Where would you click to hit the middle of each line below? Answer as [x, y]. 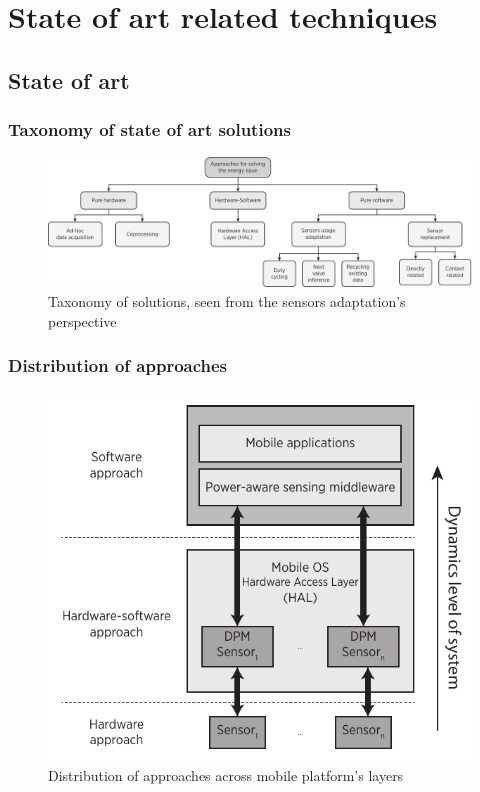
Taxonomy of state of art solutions [149, 129]
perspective [82, 320]
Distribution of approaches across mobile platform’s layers [226, 774]
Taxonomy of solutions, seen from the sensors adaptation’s [227, 300]
